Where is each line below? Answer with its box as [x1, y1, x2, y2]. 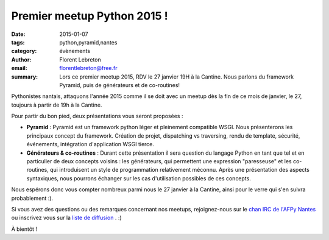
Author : [11, 55, 32, 63]
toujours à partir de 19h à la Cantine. [11, 101, 102, 108]
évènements [59, 48, 91, 55]
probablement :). [11, 194, 54, 202]
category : [11, 48, 37, 55]
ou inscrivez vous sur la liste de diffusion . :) [11, 214, 122, 222]
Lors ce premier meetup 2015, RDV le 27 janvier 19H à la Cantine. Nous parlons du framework [59, 73, 294, 80]
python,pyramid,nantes [59, 38, 118, 46]
